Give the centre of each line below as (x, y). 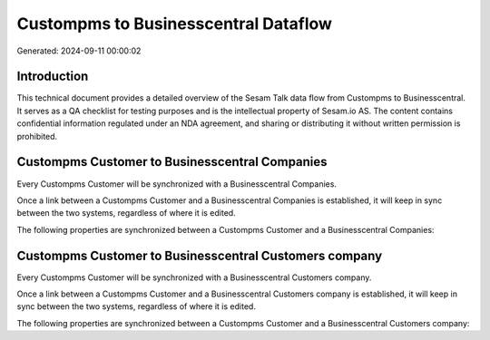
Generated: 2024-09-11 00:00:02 (79, 51)
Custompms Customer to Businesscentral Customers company (200, 255)
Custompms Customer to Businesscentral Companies (172, 162)
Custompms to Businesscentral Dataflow (175, 24)
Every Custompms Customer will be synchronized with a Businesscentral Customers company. (194, 277)
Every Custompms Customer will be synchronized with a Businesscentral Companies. (177, 184)
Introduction (53, 77)
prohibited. (37, 136)
